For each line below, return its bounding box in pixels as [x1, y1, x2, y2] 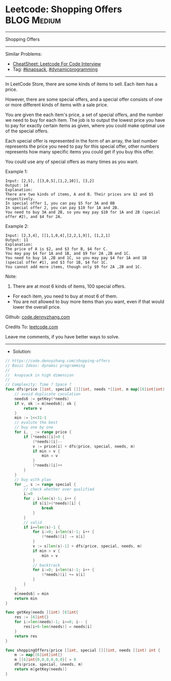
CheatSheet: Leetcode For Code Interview [12, 60, 101, 67]
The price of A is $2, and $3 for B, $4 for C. [5, 246, 108, 252]
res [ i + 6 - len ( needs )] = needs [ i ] [23, 624, 93, 629]
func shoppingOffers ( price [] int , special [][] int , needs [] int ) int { [5, 648, 160, 653]
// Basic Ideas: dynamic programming [5, 363, 85, 368]
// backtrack [32, 562, 60, 568]
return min [14, 596, 38, 601]
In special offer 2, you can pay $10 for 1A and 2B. [5, 205, 120, 210]
